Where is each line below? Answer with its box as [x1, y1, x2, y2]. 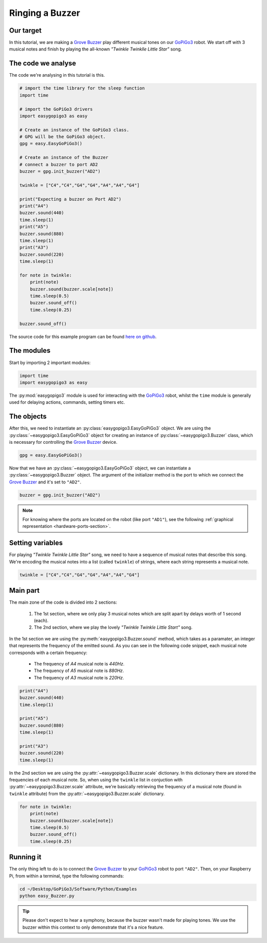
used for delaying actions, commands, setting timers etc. [9, 399, 125, 405]
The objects [9, 412, 47, 421]
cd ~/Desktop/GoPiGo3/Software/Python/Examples [19, 886, 137, 892]
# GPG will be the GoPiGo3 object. [19, 134, 106, 140]
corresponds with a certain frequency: [9, 650, 88, 656]
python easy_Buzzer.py [19, 893, 75, 898]
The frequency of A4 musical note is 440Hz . [34, 660, 125, 666]
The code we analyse [9, 59, 76, 68]
